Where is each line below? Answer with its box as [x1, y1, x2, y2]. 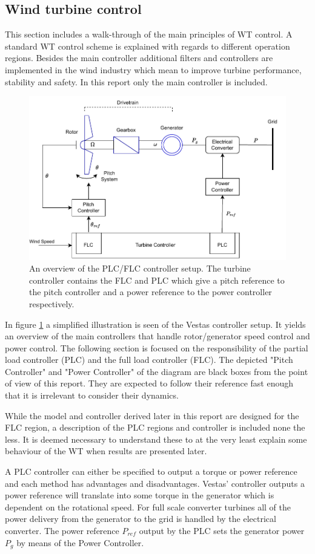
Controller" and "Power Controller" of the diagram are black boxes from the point [5, 365, 308, 377]
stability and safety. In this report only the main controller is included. [5, 75, 268, 88]
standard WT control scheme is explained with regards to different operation [5, 39, 290, 52]
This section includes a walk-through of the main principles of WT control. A [5, 28, 293, 41]
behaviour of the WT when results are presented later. [5, 445, 207, 457]
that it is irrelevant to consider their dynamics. [5, 389, 179, 402]
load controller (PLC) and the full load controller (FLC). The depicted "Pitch [5, 353, 293, 366]
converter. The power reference [5, 524, 119, 536]
